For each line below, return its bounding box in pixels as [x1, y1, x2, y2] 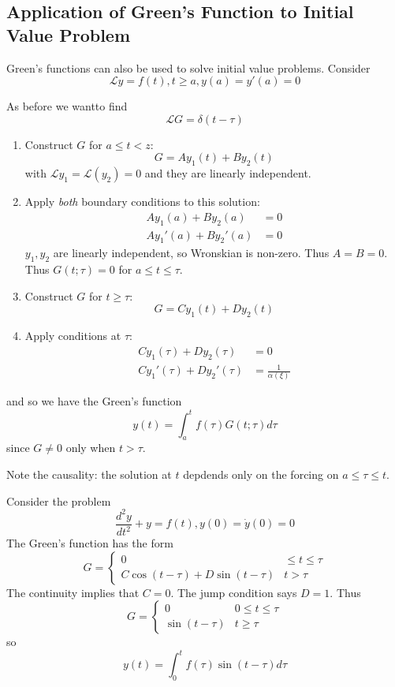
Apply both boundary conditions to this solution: [24, 193, 260, 210]
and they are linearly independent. [144, 165, 311, 181]
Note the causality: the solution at [6, 465, 172, 482]
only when [65, 439, 116, 456]
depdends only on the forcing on [183, 465, 339, 482]
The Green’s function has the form [6, 535, 173, 551]
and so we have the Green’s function [6, 393, 182, 409]
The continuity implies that [6, 584, 140, 600]
